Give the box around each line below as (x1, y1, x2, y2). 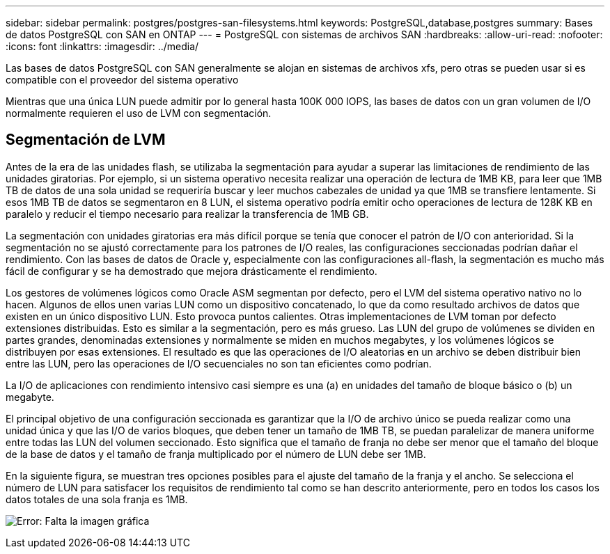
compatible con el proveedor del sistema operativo (6, 74, 239, 86)
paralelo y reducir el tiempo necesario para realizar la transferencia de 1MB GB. (6, 207, 369, 220)
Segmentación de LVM (6, 131, 166, 149)
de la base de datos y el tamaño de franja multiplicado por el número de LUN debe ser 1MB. (6, 448, 426, 460)
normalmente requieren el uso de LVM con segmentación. (6, 107, 272, 119)
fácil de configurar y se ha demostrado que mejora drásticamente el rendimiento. (6, 264, 377, 277)
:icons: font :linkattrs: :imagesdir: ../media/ (6, 40, 199, 52)
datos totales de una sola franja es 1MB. (6, 493, 188, 505)
